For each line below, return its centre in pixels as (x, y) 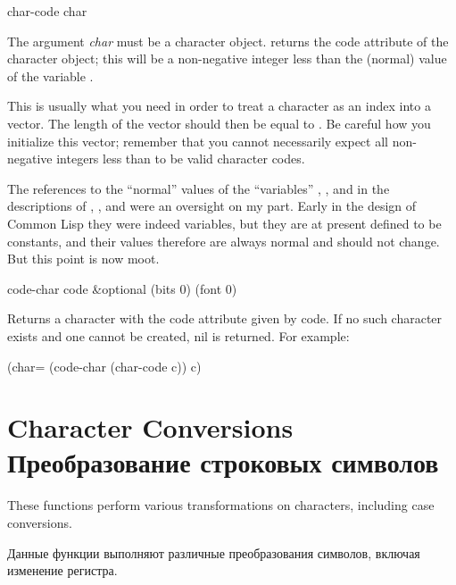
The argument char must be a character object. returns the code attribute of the (228, 41)
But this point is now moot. (83, 259)
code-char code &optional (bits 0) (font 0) (122, 288)
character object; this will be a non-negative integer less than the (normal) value (227, 58)
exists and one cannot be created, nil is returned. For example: (178, 335)
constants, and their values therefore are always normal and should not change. (224, 241)
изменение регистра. (62, 570)
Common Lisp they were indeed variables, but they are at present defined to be (224, 223)
